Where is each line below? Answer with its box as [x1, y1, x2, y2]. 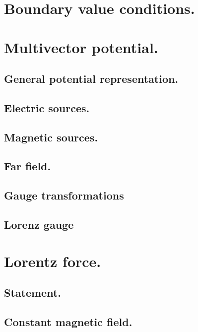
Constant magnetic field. [4, 314, 132, 329]
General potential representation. [4, 71, 179, 86]
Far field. [4, 158, 51, 174]
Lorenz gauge [4, 217, 74, 232]
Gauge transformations [4, 188, 124, 203]
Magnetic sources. [4, 129, 98, 144]
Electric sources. [4, 100, 90, 115]
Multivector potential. [4, 37, 158, 57]
